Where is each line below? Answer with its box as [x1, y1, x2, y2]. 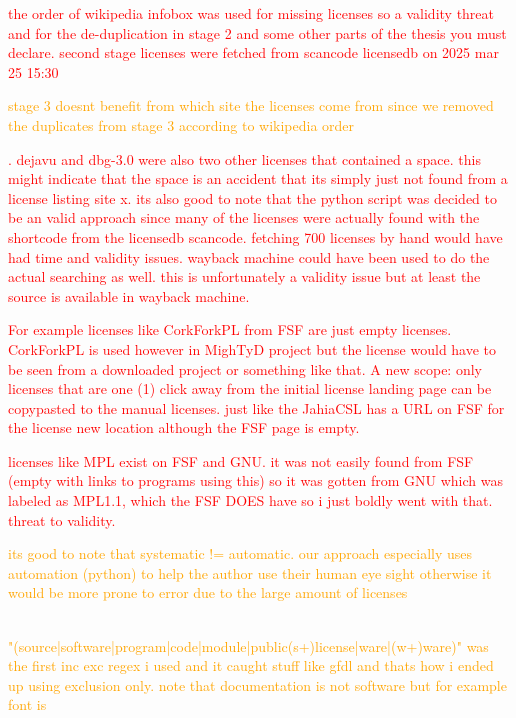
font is [8, 694, 47, 715]
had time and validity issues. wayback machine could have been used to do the [8, 246, 490, 267]
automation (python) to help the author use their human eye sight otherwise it [8, 562, 492, 583]
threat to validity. [8, 509, 116, 530]
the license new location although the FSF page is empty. [8, 417, 360, 438]
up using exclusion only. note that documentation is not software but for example [8, 674, 507, 695]
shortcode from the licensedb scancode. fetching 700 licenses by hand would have [8, 226, 503, 247]
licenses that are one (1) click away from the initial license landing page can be [8, 378, 492, 399]
